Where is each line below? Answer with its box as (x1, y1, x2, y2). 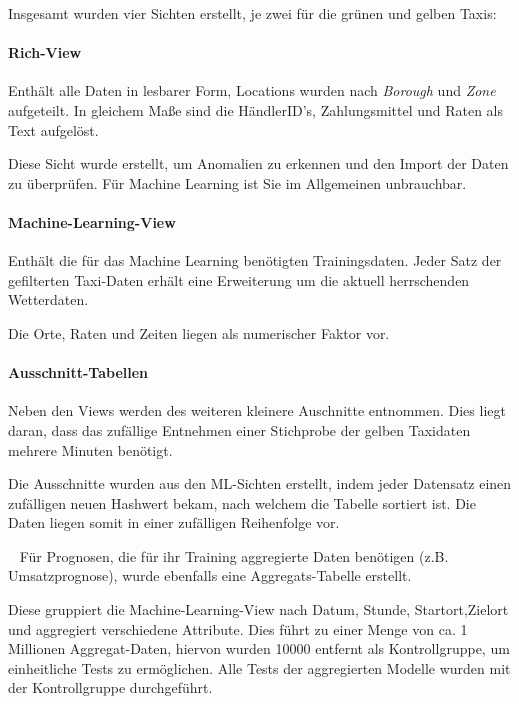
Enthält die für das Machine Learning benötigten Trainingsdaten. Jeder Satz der (8, 250, 502, 271)
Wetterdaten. (8, 289, 89, 310)
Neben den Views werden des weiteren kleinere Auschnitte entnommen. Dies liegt (8, 400, 506, 421)
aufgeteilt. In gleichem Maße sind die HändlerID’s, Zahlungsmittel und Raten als (8, 99, 504, 120)
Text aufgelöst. (8, 119, 99, 140)
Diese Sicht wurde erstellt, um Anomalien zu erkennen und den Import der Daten (8, 153, 509, 174)
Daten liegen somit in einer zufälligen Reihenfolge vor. (8, 512, 340, 533)
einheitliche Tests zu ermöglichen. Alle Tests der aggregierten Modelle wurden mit (8, 657, 511, 678)
